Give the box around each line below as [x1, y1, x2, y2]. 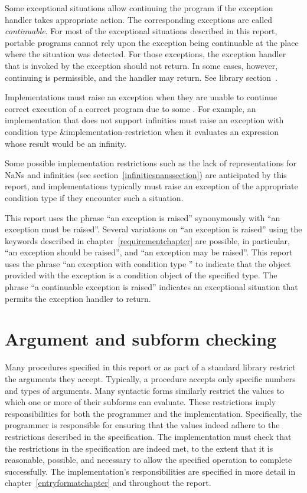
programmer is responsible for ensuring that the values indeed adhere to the [5, 419, 280, 431]
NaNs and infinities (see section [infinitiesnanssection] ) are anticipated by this [5, 168, 287, 180]
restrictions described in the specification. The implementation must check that [5, 430, 292, 442]
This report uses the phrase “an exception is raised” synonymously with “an [5, 211, 280, 224]
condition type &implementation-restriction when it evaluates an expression [5, 125, 279, 137]
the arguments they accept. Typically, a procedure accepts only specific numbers [5, 372, 296, 384]
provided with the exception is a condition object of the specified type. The [5, 269, 277, 281]
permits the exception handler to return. [5, 292, 151, 304]
